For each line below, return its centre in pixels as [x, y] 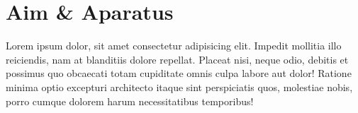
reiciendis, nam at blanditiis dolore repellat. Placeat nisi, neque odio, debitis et [177, 59]
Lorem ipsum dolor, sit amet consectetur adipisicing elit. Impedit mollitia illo [174, 46]
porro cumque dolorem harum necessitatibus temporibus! [130, 101]
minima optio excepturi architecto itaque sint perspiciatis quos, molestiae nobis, [179, 87]
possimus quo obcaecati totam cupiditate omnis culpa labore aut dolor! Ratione [179, 73]
